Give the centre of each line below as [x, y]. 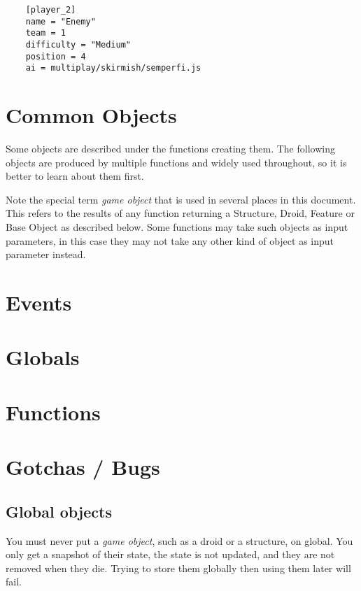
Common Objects [91, 115]
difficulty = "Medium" [78, 44]
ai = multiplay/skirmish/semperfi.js [113, 68]
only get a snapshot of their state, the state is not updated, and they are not [170, 554]
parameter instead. [46, 254]
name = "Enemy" [61, 21]
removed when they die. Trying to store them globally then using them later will [178, 568]
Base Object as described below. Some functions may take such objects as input [177, 227]
